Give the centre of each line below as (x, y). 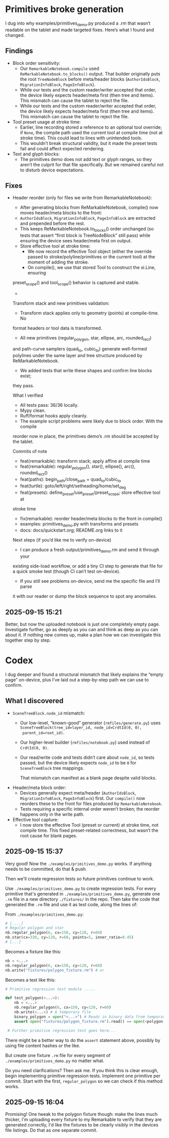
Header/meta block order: (39, 787)
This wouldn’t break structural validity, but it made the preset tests (89, 143)
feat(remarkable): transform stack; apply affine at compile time (85, 461)
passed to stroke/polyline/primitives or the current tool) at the (91, 257)
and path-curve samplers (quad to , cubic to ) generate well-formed (80, 349)
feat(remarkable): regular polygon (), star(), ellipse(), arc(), (78, 467)
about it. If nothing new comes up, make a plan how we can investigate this (83, 635)
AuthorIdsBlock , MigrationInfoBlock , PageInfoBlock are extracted (88, 218)
